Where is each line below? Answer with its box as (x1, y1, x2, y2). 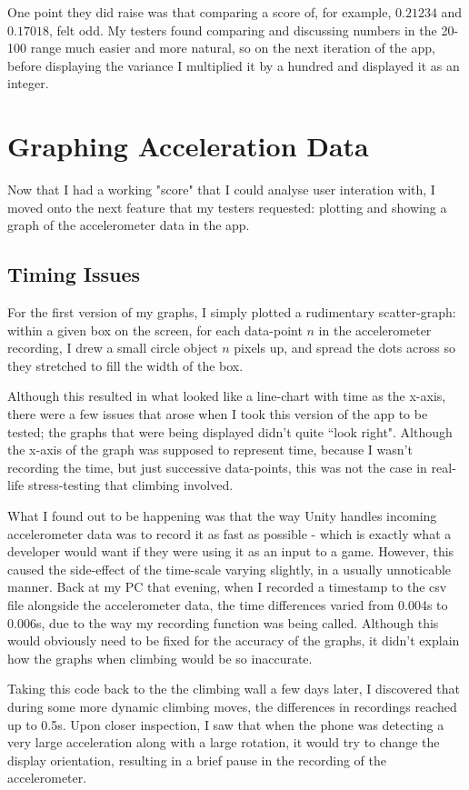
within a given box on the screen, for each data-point (7, 320, 303, 339)
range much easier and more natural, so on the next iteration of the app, (30, 38, 435, 57)
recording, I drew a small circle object (7, 338, 218, 357)
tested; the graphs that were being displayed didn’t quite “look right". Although (7, 422, 453, 441)
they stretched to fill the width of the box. (7, 355, 244, 375)
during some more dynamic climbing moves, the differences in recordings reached (7, 696, 457, 715)
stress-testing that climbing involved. (27, 475, 234, 495)
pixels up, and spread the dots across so (234, 338, 455, 357)
